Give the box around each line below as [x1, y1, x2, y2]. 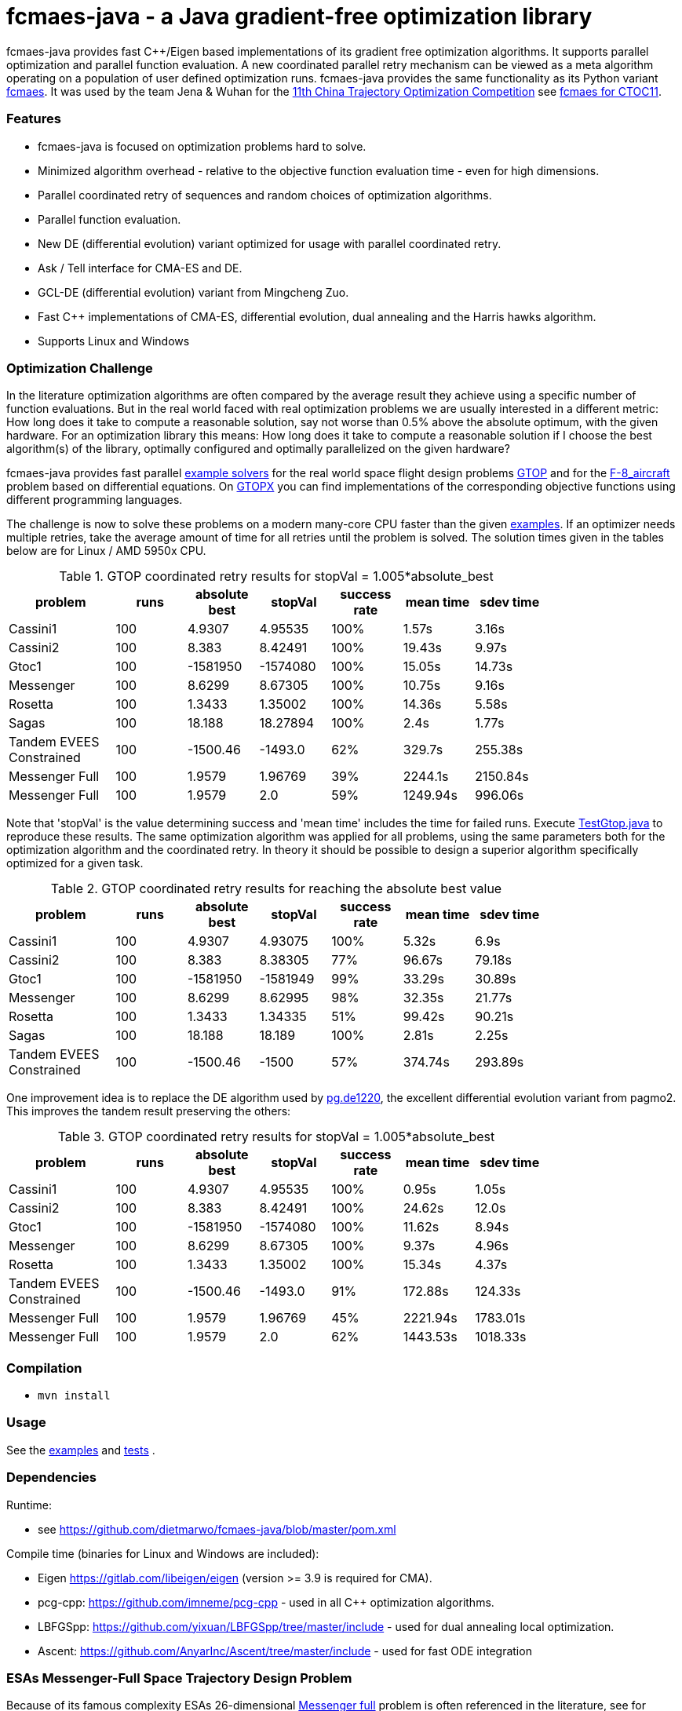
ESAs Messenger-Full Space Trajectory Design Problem [6, 1669, 352, 1686]
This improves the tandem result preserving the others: [6, 1104, 291, 1118]
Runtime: [6, 1498, 52, 1512]
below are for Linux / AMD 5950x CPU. [6, 544, 206, 558]
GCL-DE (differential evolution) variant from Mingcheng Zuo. [38, 285, 349, 299]
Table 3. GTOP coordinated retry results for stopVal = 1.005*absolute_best [57, 1129, 495, 1145]
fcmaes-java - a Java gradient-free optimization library [6, 3, 593, 30]
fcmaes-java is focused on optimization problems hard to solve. [38, 139, 367, 153]
